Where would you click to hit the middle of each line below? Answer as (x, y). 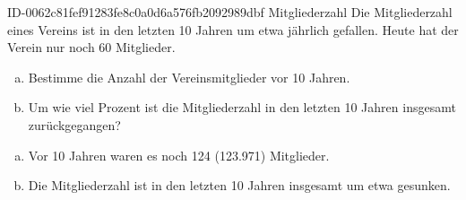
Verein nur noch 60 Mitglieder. (91, 47)
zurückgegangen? (74, 124)
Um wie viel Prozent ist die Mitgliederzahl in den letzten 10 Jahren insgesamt (242, 107)
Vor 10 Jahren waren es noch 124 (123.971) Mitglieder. (179, 155)
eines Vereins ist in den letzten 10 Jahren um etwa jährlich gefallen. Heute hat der (233, 29)
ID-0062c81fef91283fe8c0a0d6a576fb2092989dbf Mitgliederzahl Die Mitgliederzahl (230, 12)
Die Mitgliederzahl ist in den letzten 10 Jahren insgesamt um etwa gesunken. (239, 185)
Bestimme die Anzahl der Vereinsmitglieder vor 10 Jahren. (189, 77)
